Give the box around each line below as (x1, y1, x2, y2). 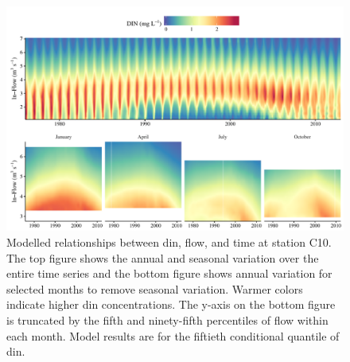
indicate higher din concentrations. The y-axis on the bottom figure (6, 296, 336, 313)
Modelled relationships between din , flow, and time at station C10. (6, 233, 332, 250)
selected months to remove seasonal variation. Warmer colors (6, 280, 303, 297)
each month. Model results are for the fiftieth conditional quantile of (6, 327, 340, 344)
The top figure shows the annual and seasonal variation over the (6, 249, 319, 266)
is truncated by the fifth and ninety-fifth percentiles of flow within (6, 311, 329, 328)
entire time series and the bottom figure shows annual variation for (6, 265, 332, 282)
